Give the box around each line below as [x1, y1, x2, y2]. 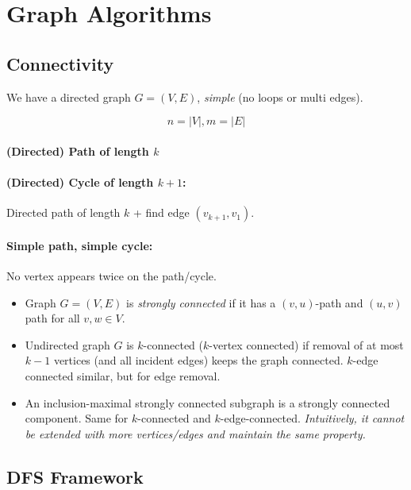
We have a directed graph [6, 88, 131, 105]
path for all [25, 310, 80, 326]
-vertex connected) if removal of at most [209, 336, 404, 353]
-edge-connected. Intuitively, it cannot [220, 410, 405, 426]
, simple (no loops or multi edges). [197, 88, 363, 105]
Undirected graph [25, 336, 110, 353]
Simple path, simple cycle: [6, 237, 153, 253]
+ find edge [133, 204, 190, 221]
